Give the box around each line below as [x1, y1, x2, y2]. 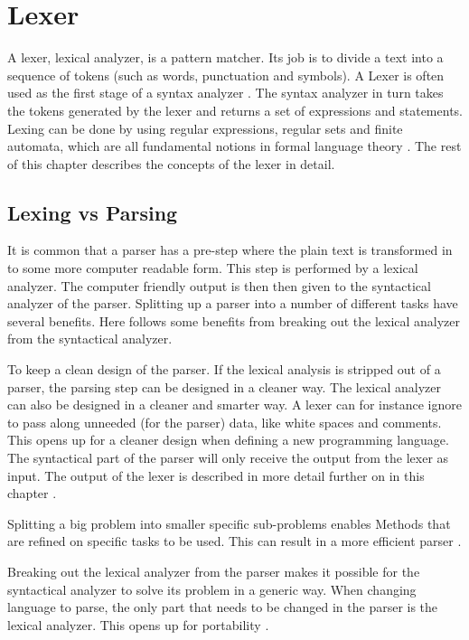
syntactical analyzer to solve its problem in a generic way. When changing [7, 579, 417, 598]
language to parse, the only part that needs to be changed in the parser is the [7, 598, 438, 616]
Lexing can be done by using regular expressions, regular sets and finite [7, 118, 403, 137]
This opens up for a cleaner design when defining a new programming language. [7, 430, 449, 449]
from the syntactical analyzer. [7, 329, 173, 348]
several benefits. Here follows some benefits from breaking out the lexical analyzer [7, 311, 461, 330]
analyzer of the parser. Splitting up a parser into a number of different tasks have [7, 294, 458, 313]
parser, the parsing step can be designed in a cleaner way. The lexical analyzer [7, 377, 441, 396]
